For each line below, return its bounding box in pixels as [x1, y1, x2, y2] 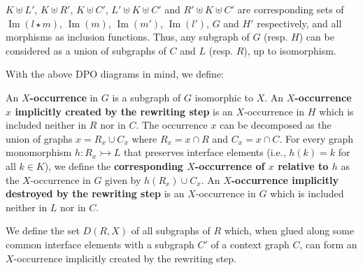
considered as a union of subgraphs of [6, 43, 166, 57]
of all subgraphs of [131, 223, 211, 238]
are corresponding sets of [237, 2, 344, 16]
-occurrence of [194, 158, 265, 173]
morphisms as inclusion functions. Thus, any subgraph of [6, 29, 250, 44]
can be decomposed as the [220, 118, 332, 132]
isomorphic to [194, 90, 253, 104]
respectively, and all [257, 15, 342, 30]
